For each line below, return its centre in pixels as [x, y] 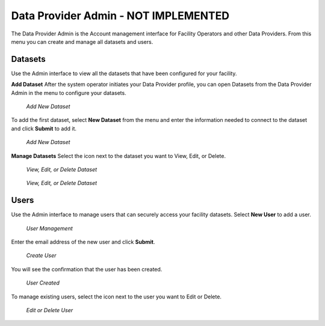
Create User [41, 256]
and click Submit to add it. [44, 128]
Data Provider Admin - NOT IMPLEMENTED [120, 16]
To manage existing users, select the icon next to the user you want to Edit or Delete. [116, 297]
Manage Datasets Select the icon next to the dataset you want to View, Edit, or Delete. [118, 155]
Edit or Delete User [50, 310]
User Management [50, 228]
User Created [43, 283]
